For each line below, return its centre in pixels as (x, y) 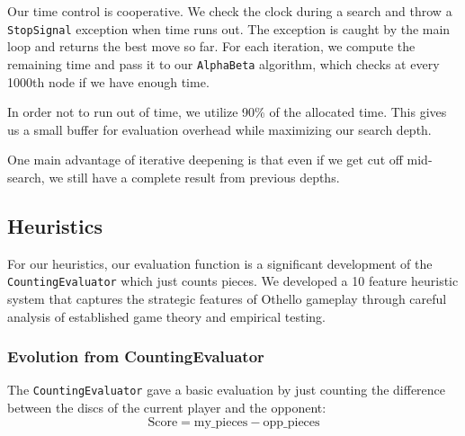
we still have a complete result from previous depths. (194, 177)
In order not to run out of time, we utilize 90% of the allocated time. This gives (227, 112)
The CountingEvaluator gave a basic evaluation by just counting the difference (227, 390)
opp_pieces (291, 422)
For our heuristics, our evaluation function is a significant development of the (220, 263)
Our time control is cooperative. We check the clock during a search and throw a (230, 11)
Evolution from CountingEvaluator (136, 356)
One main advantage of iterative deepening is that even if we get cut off (205, 160)
